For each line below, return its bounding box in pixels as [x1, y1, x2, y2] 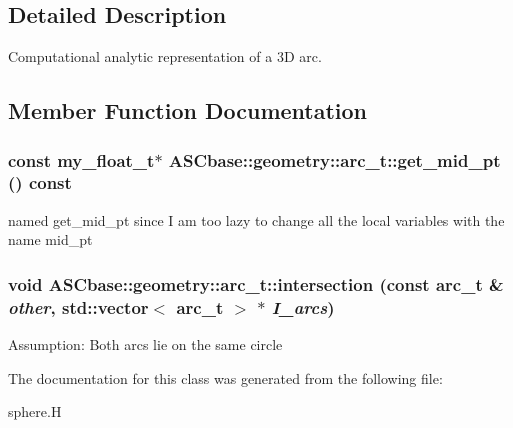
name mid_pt [8, 229, 93, 250]
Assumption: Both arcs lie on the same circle [8, 334, 283, 355]
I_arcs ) [271, 294, 335, 319]
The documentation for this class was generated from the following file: [8, 367, 443, 388]
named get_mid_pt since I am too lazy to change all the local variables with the [8, 209, 505, 230]
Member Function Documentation [8, 95, 368, 126]
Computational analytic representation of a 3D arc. [8, 46, 322, 67]
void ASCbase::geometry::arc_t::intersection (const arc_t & [8, 271, 504, 296]
